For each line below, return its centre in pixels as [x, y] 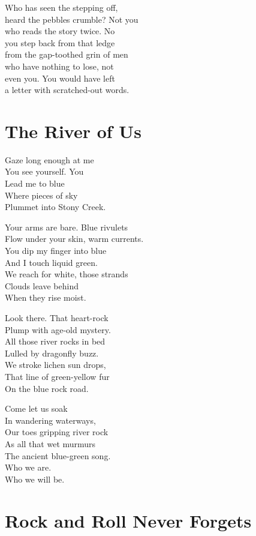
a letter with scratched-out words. [67, 90]
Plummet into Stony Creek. [55, 207]
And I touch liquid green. [51, 262]
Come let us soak [36, 408]
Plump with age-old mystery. [58, 329]
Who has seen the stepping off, [61, 7]
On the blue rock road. [47, 388]
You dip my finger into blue [56, 251]
